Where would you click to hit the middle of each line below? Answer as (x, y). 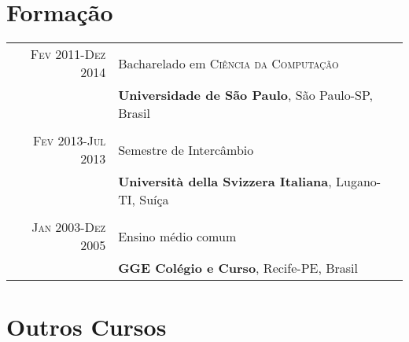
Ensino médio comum (177, 236)
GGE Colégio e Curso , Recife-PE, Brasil (238, 268)
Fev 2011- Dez (68, 54)
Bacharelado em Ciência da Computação (228, 63)
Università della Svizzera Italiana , (225, 182)
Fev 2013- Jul (69, 141)
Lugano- (359, 182)
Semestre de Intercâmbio (186, 149)
